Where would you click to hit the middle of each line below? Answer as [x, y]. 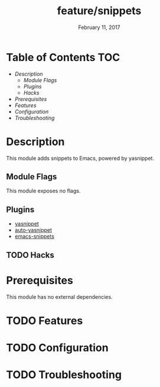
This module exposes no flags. [43, 191]
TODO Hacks [30, 255]
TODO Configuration [57, 348]
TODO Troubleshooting [64, 375]
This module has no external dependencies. [60, 296]
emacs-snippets [35, 236]
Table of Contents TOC [63, 57]
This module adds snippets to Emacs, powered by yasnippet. [80, 158]
